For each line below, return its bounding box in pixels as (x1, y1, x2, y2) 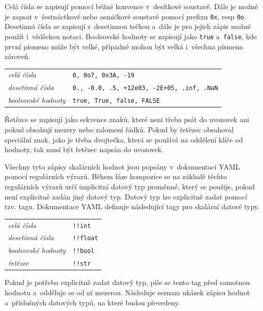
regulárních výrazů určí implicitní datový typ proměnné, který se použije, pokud (5, 181, 255, 191)
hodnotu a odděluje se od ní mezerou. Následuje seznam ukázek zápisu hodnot (5, 287, 250, 297)
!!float (73, 235, 98, 242)
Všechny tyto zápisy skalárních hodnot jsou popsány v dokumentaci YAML (5, 161, 240, 172)
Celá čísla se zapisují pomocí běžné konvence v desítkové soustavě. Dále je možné (5, 1, 258, 11)
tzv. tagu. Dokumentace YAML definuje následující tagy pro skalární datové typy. (5, 201, 259, 212)
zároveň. (5, 51, 30, 62)
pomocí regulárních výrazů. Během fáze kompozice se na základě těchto (5, 171, 227, 182)
